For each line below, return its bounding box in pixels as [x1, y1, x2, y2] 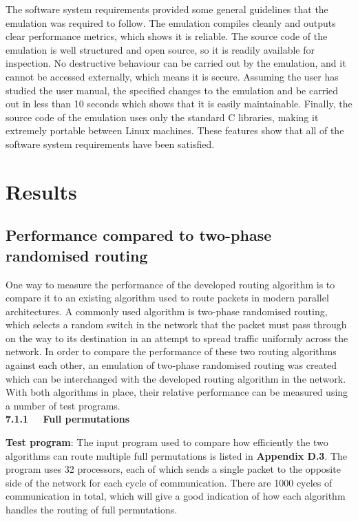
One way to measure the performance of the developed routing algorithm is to [6, 277, 335, 291]
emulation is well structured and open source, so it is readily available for [6, 42, 315, 56]
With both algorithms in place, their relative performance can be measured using [6, 385, 348, 399]
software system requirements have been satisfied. [6, 136, 215, 151]
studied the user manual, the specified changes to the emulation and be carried [6, 83, 339, 97]
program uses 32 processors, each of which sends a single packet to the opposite [6, 462, 341, 476]
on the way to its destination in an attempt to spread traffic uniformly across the [6, 330, 348, 345]
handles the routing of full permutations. [6, 502, 178, 516]
